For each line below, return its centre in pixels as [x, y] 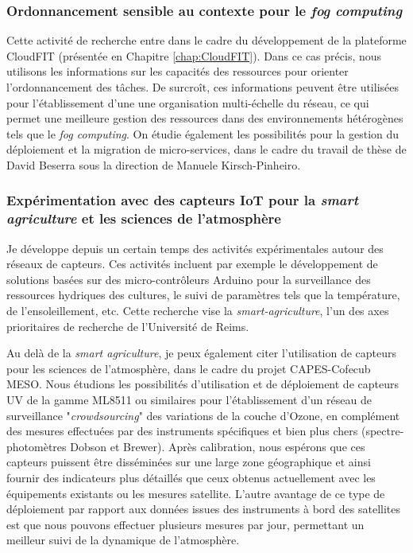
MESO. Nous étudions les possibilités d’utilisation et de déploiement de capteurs [203, 384]
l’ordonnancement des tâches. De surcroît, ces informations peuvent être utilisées [203, 87]
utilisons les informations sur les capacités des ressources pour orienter [178, 71]
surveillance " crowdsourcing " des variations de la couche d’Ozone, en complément [203, 415]
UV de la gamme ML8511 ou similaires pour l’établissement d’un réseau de [189, 400]
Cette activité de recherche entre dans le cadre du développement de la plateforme [206, 40]
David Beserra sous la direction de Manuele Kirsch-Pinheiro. [154, 164]
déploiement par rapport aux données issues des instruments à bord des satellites [204, 509]
